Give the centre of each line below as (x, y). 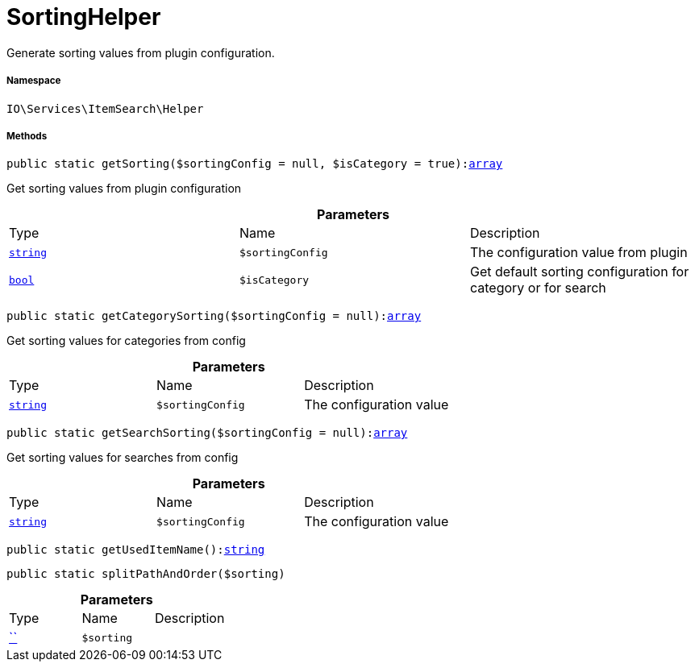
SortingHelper (84, 17)
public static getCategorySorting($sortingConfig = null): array (214, 316)
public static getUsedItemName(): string (136, 550)
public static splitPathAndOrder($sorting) (146, 574)
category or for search (538, 288)
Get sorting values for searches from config (123, 458)
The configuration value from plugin (578, 253)
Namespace (34, 81)
